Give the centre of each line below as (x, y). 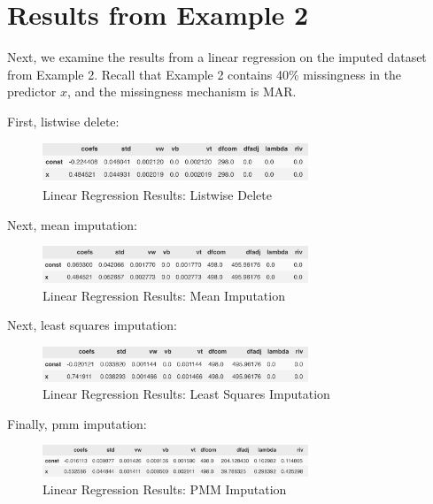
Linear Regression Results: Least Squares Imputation (186, 394)
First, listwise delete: (63, 121)
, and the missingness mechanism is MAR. (182, 92)
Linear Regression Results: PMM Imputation (165, 489)
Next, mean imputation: (73, 224)
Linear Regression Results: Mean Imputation (164, 295)
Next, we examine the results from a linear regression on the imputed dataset (217, 57)
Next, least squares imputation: (92, 325)
